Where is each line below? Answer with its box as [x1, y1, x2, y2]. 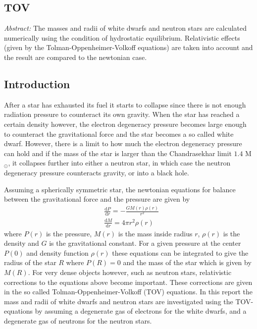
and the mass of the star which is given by [123, 257, 252, 268]
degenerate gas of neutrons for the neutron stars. [4, 315, 152, 326]
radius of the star [4, 257, 56, 268]
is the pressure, [46, 228, 92, 238]
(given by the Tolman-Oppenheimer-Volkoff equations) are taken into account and [4, 42, 253, 53]
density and [4, 238, 39, 248]
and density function [26, 247, 89, 258]
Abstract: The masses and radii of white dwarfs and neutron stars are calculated [4, 23, 247, 33]
